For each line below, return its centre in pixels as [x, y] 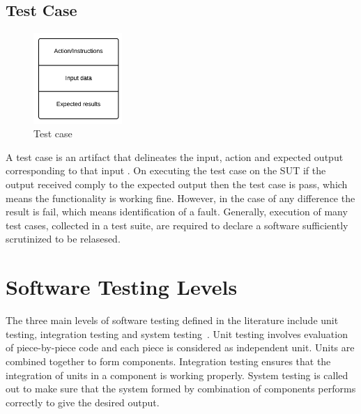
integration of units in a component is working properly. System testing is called [177, 375]
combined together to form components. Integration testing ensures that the [168, 361]
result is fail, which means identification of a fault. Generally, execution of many [177, 212]
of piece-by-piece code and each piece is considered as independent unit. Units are [180, 347]
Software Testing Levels [122, 287]
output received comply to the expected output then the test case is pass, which [177, 184]
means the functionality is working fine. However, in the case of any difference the [180, 198]
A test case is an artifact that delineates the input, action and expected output [175, 156]
